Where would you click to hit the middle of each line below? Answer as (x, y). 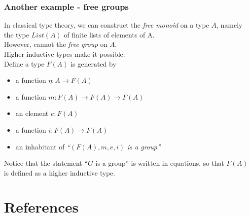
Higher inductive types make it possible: (65, 54)
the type (17, 34)
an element (32, 113)
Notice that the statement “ (46, 163)
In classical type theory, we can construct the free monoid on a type (107, 25)
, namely (229, 25)
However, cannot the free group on (56, 44)
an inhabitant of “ (43, 146)
